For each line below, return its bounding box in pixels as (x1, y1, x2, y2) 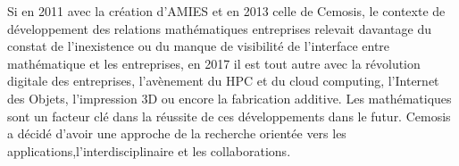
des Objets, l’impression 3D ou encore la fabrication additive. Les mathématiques (7, 88, 452, 107)
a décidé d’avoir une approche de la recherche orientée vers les (7, 124, 346, 143)
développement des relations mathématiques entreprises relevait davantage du (7, 19, 431, 37)
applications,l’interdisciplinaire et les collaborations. (7, 141, 291, 160)
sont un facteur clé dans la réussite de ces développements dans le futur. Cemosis (7, 106, 451, 125)
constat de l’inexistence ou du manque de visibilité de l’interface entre (7, 37, 390, 55)
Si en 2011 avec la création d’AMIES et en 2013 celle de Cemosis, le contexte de (7, 2, 446, 20)
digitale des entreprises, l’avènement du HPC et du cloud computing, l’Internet (7, 71, 439, 90)
